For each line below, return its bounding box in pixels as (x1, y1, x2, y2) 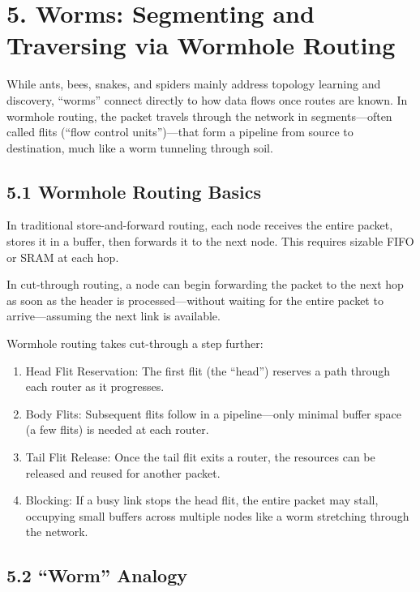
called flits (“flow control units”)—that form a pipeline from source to (6, 123, 354, 140)
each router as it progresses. (25, 378, 165, 395)
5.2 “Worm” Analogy (6, 563, 188, 588)
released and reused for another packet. (25, 464, 221, 481)
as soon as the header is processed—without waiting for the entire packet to (6, 291, 384, 308)
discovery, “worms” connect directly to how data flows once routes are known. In (6, 91, 408, 108)
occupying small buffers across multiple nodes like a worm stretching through (25, 507, 409, 524)
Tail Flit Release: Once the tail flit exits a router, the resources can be (25, 448, 375, 465)
